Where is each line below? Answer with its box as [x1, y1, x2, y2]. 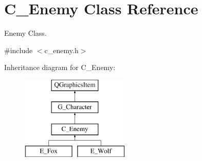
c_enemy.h [44, 44, 79, 55]
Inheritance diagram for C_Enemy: [4, 62, 116, 73]
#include [4, 44, 33, 55]
